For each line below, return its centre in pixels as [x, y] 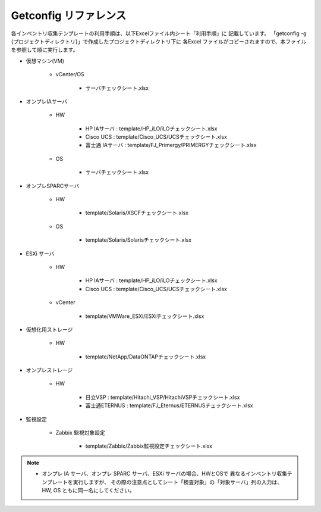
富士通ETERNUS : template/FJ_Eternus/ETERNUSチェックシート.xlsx [169, 405]
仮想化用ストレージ [49, 329]
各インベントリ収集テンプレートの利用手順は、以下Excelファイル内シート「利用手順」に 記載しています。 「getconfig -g [159, 33]
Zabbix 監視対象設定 [80, 433]
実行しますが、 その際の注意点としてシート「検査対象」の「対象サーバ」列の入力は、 [177, 482]
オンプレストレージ [49, 370]
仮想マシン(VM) [45, 61]
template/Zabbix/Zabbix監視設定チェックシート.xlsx [149, 446]
